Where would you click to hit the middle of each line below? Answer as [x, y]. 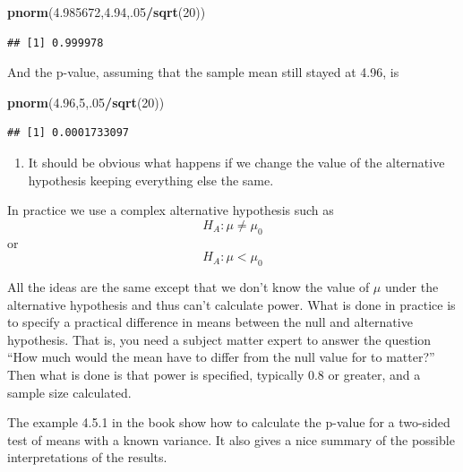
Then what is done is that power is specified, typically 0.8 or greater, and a [214, 374]
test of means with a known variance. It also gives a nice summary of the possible [231, 439]
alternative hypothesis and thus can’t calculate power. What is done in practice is [231, 304]
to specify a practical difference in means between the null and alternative [210, 322]
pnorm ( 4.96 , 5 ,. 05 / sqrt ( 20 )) [86, 102]
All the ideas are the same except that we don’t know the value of [189, 286]
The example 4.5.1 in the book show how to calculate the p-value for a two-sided [229, 422]
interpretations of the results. [87, 457]
